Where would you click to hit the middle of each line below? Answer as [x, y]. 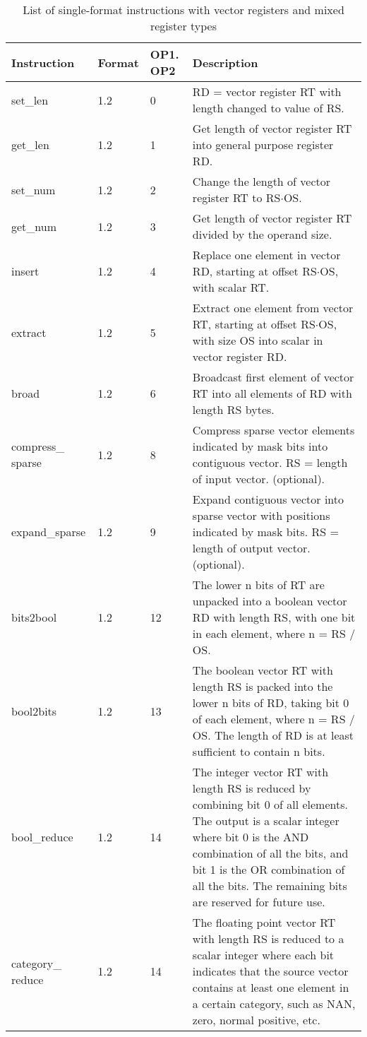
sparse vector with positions [261, 515]
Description [225, 62]
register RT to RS [236, 197]
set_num [34, 189]
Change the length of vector [261, 181]
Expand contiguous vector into [268, 499]
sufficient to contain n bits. [259, 751]
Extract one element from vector [273, 308]
